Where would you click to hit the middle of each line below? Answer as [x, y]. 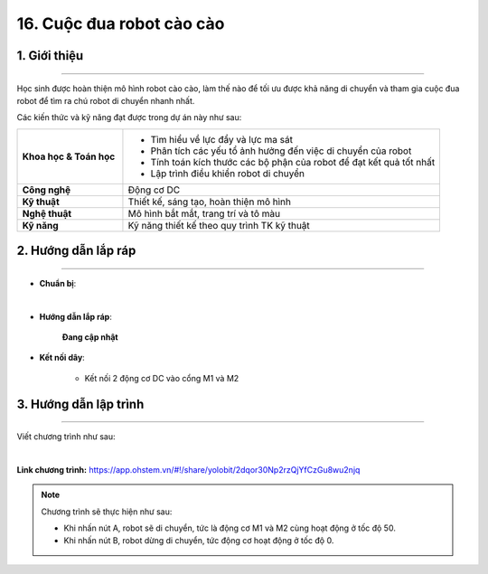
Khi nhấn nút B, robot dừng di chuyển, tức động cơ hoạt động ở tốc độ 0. [199, 541]
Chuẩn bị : [58, 283]
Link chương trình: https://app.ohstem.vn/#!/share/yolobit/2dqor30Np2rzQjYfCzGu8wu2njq [188, 469]
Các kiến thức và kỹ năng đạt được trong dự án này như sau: [129, 118]
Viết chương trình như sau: [66, 437]
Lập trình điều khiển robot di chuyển [227, 174]
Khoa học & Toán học [69, 156]
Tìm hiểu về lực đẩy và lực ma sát [222, 139]
